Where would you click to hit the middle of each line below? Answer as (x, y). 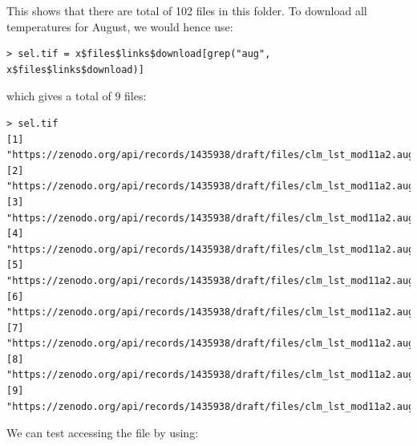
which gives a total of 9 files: (77, 96)
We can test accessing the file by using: (103, 433)
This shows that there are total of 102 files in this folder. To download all (187, 10)
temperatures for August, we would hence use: (120, 26)
